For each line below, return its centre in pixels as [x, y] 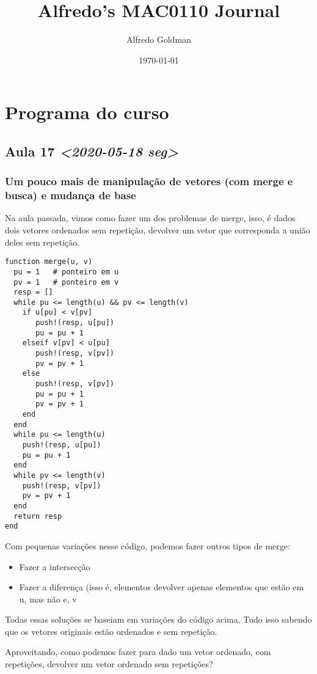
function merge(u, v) [49, 262]
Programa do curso [87, 112]
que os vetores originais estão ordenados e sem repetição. [111, 631]
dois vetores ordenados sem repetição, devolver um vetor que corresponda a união [158, 230]
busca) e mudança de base [71, 195]
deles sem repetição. [42, 242]
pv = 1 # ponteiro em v [66, 282]
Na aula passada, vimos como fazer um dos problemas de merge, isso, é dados [150, 218]
